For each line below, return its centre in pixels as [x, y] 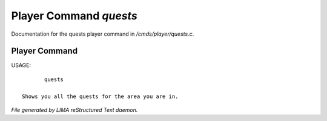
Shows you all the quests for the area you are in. [100, 96]
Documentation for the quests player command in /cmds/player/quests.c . [103, 34]
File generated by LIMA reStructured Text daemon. [74, 110]
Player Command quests [74, 16]
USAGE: [21, 65]
